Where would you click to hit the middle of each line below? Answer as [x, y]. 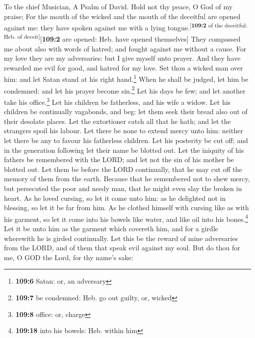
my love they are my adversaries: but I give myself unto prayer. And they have [122, 58]
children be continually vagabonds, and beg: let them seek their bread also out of [126, 111]
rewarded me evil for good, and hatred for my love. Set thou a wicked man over [124, 67]
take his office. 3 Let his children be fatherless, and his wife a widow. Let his [117, 101]
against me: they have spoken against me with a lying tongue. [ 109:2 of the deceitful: [126, 27]
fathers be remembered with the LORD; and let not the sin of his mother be [119, 159]
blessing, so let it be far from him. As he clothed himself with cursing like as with [127, 207]
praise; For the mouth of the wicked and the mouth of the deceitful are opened [122, 16]
